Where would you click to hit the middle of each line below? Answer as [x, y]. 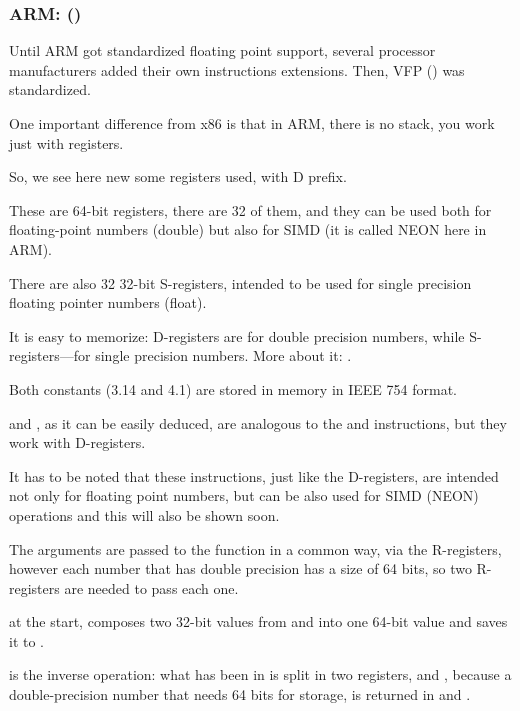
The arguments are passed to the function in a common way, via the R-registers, [255, 548]
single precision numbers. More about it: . [223, 355]
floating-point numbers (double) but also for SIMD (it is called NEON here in [248, 229]
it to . [26, 640]
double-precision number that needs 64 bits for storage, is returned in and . [240, 694]
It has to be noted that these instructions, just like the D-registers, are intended [254, 475]
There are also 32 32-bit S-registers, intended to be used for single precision [240, 282]
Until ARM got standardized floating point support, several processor [222, 50]
